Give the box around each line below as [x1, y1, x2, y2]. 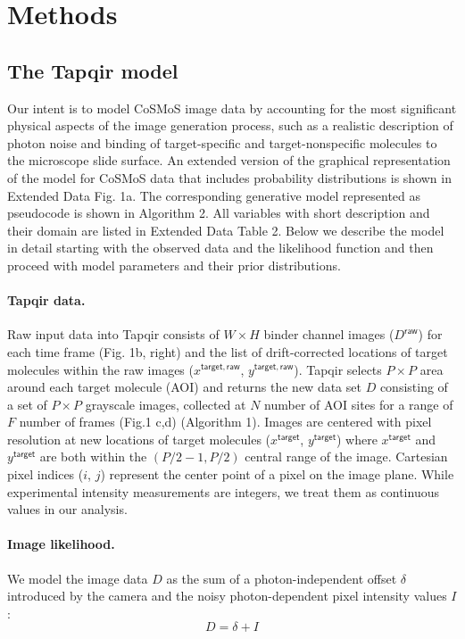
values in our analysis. [7, 500, 128, 519]
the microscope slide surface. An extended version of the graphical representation [7, 151, 451, 170]
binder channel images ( [263, 325, 394, 344]
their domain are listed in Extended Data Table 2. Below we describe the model [7, 220, 444, 239]
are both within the [39, 447, 147, 466]
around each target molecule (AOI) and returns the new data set [7, 378, 361, 396]
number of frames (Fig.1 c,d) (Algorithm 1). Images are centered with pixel [19, 412, 432, 431]
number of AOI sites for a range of [264, 394, 453, 413]
